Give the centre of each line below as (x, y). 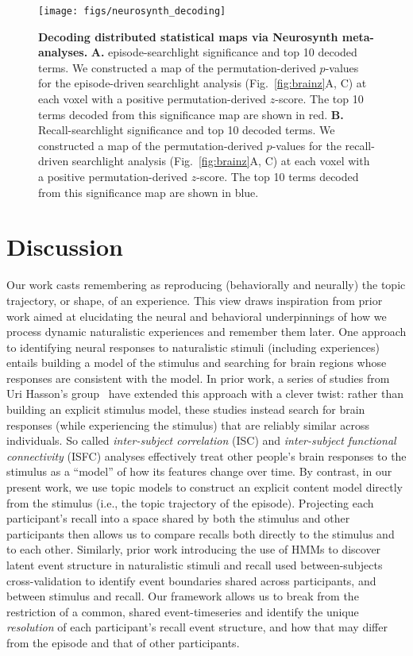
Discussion (65, 247)
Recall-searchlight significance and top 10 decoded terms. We (187, 130)
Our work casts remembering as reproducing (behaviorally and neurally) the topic (206, 285)
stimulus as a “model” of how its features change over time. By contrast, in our (199, 471)
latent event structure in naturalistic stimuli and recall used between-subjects (195, 565)
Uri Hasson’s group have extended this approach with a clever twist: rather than (205, 394)
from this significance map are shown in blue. (149, 192)
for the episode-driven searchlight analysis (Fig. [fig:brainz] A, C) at (203, 83)
